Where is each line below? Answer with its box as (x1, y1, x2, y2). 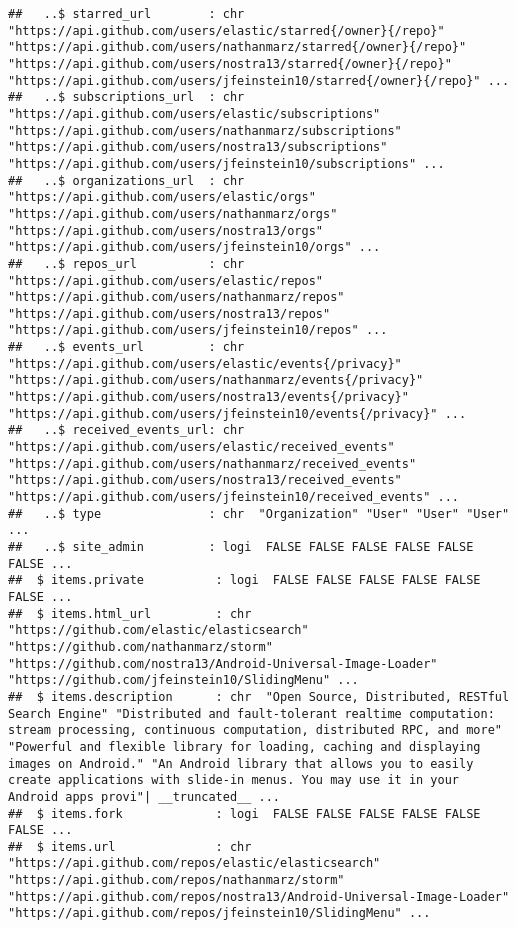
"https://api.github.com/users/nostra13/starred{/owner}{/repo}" (8, 56, 452, 71)
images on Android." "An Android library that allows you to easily (8, 756, 474, 771)
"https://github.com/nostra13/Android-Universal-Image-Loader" (8, 656, 438, 671)
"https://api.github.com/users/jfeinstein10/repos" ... (8, 323, 388, 338)
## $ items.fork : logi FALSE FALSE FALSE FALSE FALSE (8, 806, 481, 821)
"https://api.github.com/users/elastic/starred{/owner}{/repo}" (8, 23, 445, 38)
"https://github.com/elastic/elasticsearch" (8, 623, 309, 638)
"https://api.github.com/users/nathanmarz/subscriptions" (8, 123, 402, 138)
